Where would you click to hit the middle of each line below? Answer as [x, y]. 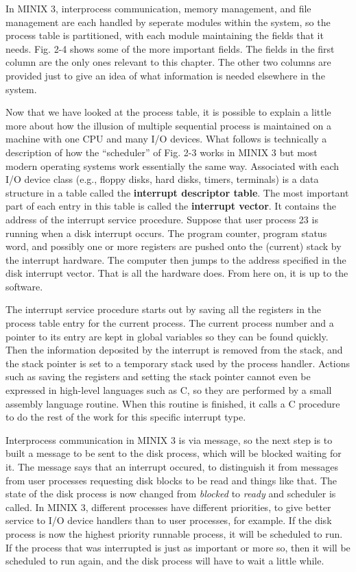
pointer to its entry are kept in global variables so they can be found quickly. [167, 336]
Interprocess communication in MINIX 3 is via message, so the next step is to [169, 439]
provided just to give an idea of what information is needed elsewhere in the [165, 75]
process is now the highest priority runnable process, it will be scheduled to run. [174, 533]
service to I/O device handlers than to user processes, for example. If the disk [169, 520]
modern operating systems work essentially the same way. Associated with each [172, 165]
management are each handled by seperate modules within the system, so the [168, 22]
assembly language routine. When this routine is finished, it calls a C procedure [173, 403]
